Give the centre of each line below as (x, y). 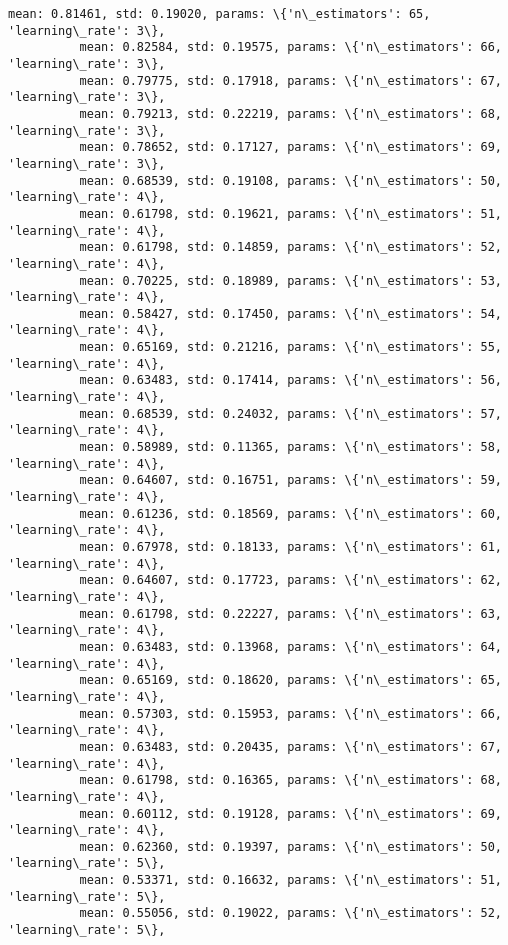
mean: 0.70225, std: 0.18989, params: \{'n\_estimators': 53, (290, 280)
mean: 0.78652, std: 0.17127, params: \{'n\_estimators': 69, (290, 147)
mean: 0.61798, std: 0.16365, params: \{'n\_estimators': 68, (290, 780)
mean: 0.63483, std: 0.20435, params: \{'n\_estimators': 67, (290, 746)
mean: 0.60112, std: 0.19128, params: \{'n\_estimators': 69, (290, 813)
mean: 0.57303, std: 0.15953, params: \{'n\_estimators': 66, (290, 713)
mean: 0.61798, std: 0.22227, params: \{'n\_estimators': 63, (290, 613)
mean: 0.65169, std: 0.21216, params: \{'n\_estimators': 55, (290, 347)
